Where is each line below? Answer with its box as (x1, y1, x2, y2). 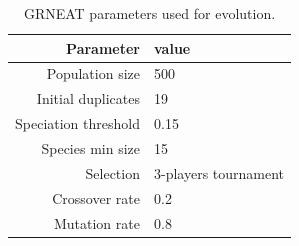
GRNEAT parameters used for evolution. (23, 3, 276, 23)
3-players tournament (153, 162, 285, 183)
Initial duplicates (36, 88, 140, 109)
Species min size (41, 137, 140, 158)
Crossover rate (52, 187, 140, 208)
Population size (46, 63, 140, 84)
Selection (85, 162, 140, 183)
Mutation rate (53, 212, 140, 233)
